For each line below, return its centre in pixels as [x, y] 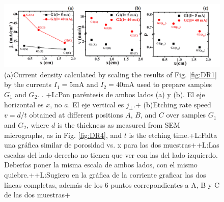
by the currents [28, 84]
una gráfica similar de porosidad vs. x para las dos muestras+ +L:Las [112, 145]
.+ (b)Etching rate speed [172, 104]
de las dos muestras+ [37, 195]
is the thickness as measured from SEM [119, 124]
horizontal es [24, 104]
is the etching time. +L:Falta [173, 135]
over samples [186, 115]
